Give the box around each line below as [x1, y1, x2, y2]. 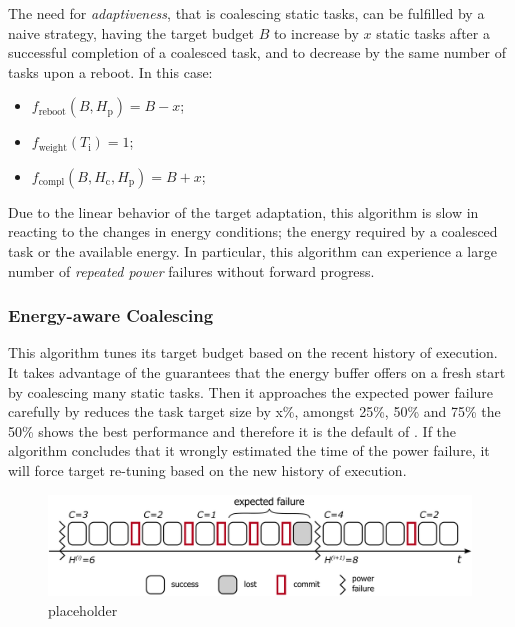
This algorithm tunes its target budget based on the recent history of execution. [8, 342, 498, 363]
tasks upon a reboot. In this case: [8, 61, 213, 82]
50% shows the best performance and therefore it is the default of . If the [8, 420, 457, 441]
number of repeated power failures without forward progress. [8, 260, 375, 281]
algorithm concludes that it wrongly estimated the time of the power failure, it [8, 440, 490, 461]
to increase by [273, 22, 359, 43]
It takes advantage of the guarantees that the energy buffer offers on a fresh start [8, 362, 506, 383]
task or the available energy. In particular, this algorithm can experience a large [8, 241, 497, 262]
